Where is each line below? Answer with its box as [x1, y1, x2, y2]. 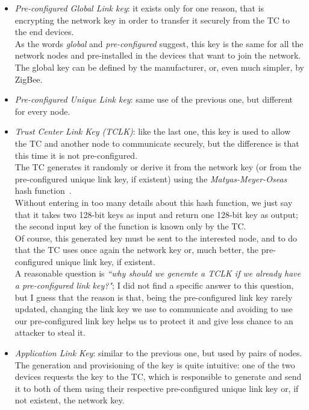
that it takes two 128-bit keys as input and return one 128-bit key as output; [14, 208, 298, 220]
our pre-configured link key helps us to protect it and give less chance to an [14, 314, 293, 327]
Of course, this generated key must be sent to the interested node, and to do [14, 231, 298, 244]
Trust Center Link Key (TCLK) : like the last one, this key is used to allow [14, 125, 291, 138]
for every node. [14, 104, 70, 117]
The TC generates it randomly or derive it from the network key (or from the [14, 161, 301, 173]
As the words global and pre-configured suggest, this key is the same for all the [14, 37, 304, 50]
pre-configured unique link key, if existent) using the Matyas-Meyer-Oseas [14, 172, 287, 185]
